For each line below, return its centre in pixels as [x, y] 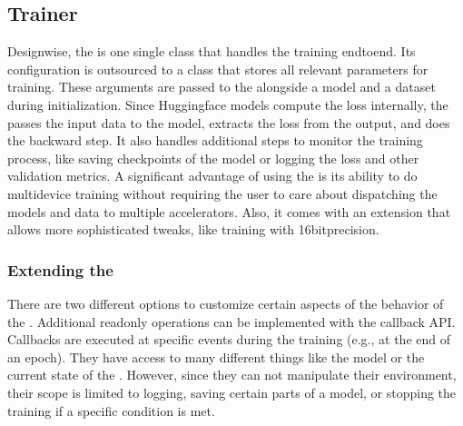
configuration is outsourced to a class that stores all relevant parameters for [218, 69]
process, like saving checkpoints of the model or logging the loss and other [213, 158]
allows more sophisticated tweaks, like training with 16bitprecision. [193, 229]
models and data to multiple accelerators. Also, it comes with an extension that [229, 211]
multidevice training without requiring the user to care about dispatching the [222, 193]
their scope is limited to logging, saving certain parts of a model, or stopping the [232, 392]
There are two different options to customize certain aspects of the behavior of [226, 303]
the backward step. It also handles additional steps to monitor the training [215, 140]
